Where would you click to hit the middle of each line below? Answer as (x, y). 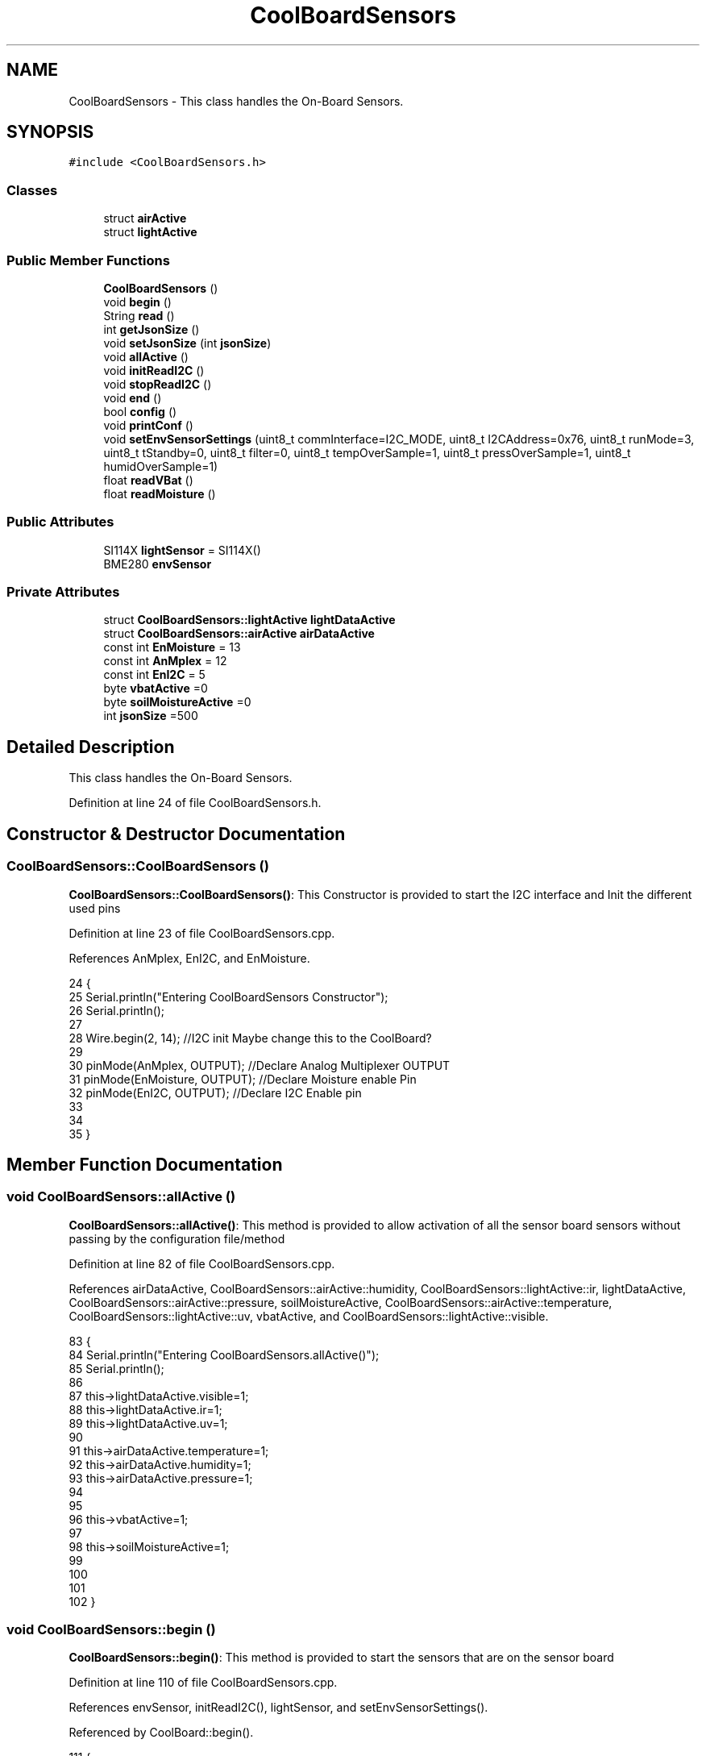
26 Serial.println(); (117, 1010)
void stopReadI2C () (158, 384)
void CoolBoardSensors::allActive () (121, 1197)
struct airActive (145, 218)
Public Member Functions (88, 260)
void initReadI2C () (154, 370)
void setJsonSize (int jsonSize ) (187, 343)
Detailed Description (91, 747)
